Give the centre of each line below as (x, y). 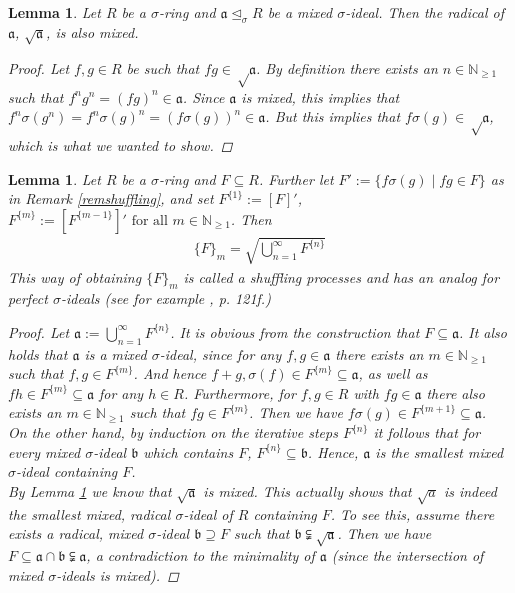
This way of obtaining (75, 276)
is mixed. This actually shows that (307, 490)
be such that (163, 67)
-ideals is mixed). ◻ (117, 574)
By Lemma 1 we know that (90, 490)
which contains (188, 451)
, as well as (393, 373)
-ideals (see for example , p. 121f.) (165, 298)
